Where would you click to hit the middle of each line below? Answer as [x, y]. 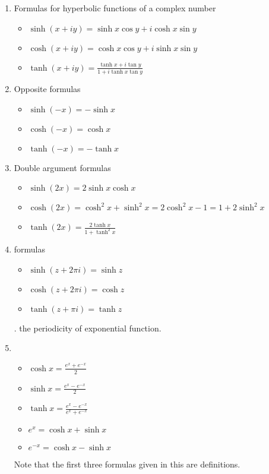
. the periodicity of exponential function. [88, 328]
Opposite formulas [47, 88]
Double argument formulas [62, 167]
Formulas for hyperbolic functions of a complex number [115, 8]
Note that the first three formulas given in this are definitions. [127, 464]
